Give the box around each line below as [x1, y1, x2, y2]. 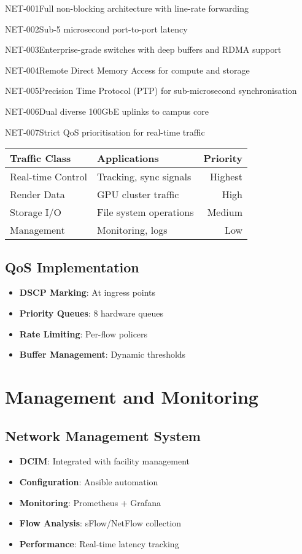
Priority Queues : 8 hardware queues [19, 306, 164, 319]
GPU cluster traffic [97, 187, 179, 202]
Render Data [10, 187, 65, 202]
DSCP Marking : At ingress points [19, 286, 156, 299]
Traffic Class [10, 151, 71, 166]
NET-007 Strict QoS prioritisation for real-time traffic [5, 125, 205, 138]
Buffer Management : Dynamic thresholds [19, 348, 186, 361]
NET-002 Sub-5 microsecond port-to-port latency [5, 22, 188, 35]
